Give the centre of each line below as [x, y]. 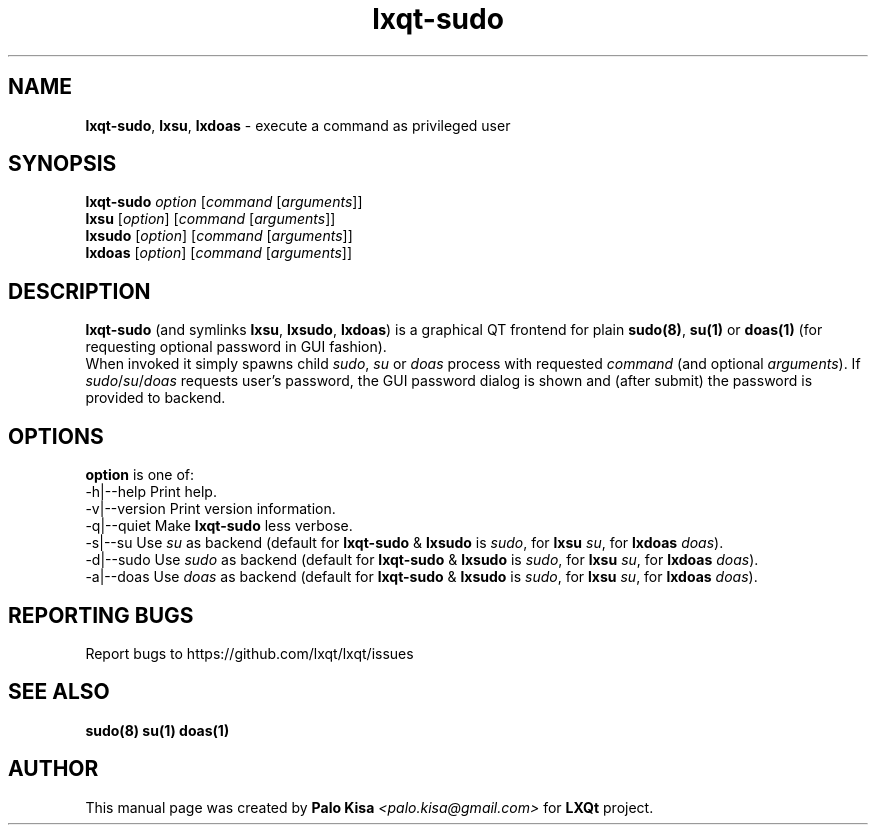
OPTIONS [56, 436]
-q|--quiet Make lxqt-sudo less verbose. [219, 526]
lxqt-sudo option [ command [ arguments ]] [224, 202]
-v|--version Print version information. [210, 509]
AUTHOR [53, 769]
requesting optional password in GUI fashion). [236, 347]
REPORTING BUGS [101, 615]
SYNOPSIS [62, 164]
